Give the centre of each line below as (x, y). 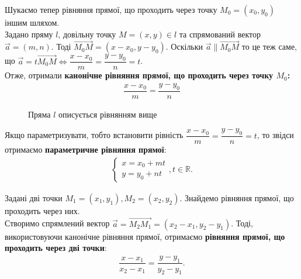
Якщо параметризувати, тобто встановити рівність (94, 135)
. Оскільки (184, 46)
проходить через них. (42, 210)
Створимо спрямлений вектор (57, 223)
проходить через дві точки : (56, 248)
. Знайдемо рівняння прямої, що (237, 197)
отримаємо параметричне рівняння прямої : (86, 149)
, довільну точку (87, 34)
